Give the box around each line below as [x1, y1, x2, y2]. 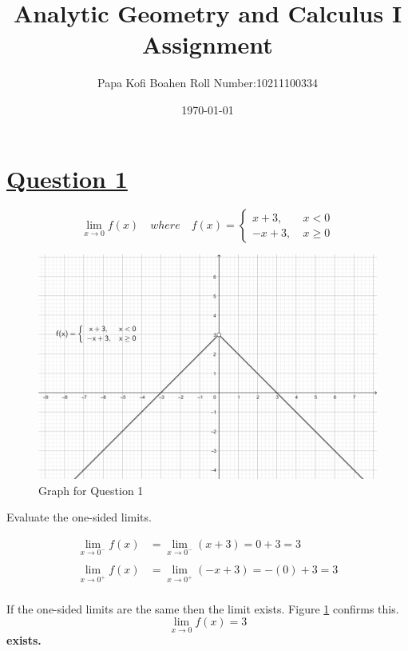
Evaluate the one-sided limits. [6, 509, 152, 525]
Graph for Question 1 [38, 481, 144, 498]
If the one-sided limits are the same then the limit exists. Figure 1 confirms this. [6, 600, 399, 617]
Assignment [142, 28, 273, 61]
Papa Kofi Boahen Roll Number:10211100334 [97, 74, 318, 91]
